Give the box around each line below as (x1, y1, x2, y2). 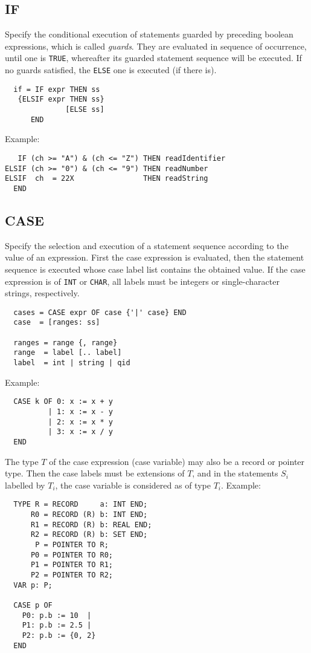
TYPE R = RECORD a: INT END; (13, 500, 148, 509)
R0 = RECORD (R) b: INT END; (30, 510, 148, 519)
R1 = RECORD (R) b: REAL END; (30, 520, 152, 529)
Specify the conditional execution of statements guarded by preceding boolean (5, 28, 293, 41)
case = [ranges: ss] (13, 318, 100, 327)
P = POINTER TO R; (35, 541, 109, 549)
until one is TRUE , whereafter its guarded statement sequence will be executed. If (5, 51, 302, 64)
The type (5, 455, 39, 467)
